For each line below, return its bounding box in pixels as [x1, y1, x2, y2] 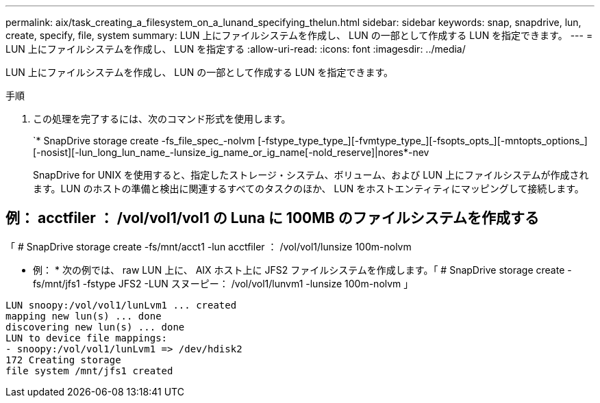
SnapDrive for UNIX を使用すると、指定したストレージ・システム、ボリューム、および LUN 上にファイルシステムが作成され [33, 169, 589, 181]
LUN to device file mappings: [5, 332, 168, 343]
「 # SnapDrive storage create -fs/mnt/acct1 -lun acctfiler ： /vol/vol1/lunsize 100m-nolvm [5, 240, 412, 252]
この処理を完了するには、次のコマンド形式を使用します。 [33, 113, 291, 125]
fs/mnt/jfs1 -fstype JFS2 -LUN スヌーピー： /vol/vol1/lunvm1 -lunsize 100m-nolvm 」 [33, 277, 414, 289]
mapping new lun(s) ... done [5, 310, 162, 322]
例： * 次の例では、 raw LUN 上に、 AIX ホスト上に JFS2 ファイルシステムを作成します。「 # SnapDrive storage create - [33, 263, 572, 276]
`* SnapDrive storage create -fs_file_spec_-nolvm [33, 135, 255, 146]
